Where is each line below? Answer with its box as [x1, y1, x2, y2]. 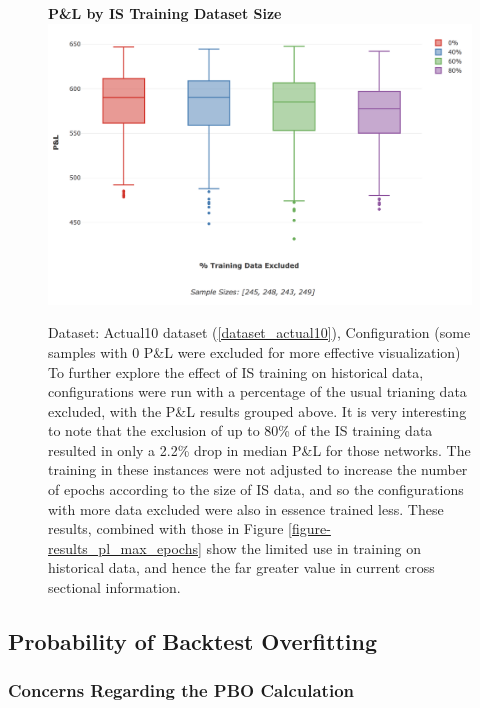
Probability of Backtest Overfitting [8, 626, 377, 657]
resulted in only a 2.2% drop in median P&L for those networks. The [48, 439, 471, 460]
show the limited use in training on [206, 537, 422, 558]
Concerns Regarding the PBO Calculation [8, 678, 354, 703]
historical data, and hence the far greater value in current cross [48, 557, 435, 578]
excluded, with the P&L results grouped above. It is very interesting [48, 400, 467, 421]
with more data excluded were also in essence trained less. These [48, 498, 444, 519]
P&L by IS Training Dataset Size [48, 3, 282, 23]
